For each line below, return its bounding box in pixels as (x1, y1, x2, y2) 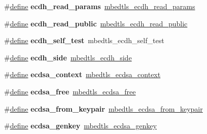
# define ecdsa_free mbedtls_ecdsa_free (4, 86, 136, 96)
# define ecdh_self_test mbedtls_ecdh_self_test (4, 35, 164, 46)
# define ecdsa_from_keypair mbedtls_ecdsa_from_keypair (4, 103, 203, 114)
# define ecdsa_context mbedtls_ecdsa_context (4, 69, 161, 80)
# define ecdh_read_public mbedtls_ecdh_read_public (4, 18, 188, 28)
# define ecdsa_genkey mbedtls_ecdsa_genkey (4, 120, 157, 131)
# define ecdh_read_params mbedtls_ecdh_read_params (4, 1, 195, 11)
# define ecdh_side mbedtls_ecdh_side (4, 52, 132, 62)
